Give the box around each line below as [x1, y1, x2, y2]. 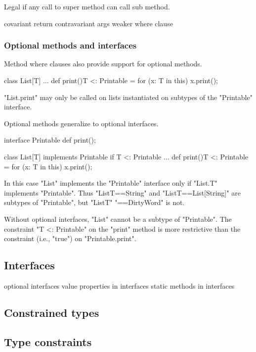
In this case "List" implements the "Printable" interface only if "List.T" [4, 178, 217, 188]
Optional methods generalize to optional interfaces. [4, 118, 159, 128]
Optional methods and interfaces [4, 39, 137, 51]
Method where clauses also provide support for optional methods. [4, 58, 202, 69]
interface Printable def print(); [4, 135, 96, 145]
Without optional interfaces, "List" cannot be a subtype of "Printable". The [4, 213, 232, 224]
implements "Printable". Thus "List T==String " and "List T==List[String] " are [4, 187, 241, 198]
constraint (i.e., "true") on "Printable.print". [4, 233, 136, 244]
